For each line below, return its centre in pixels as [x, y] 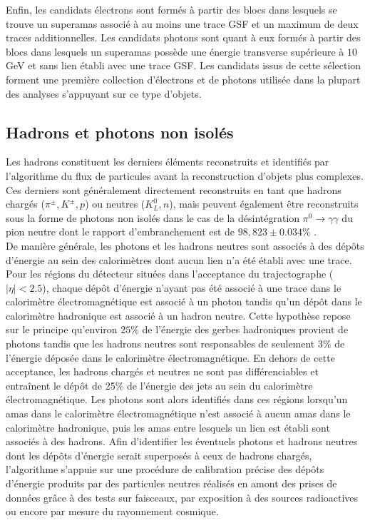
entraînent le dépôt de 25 [61, 385]
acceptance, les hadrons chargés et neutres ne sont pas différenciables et [162, 371]
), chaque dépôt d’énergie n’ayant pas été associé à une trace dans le [192, 287]
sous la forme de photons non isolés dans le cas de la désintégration [153, 217]
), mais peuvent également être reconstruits [264, 204]
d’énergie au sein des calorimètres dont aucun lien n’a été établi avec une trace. [179, 259]
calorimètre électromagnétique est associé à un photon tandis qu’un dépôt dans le [184, 301]
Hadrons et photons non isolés [120, 132]
